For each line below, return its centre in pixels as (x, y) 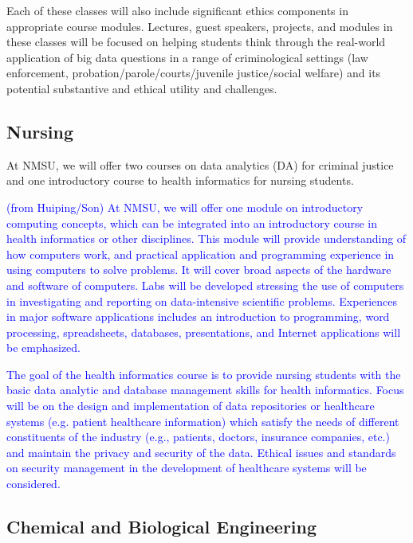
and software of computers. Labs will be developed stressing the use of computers (205, 285)
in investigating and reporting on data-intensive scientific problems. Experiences (202, 301)
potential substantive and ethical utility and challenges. (142, 88)
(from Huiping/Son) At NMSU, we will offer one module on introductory (185, 207)
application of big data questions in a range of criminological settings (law (187, 57)
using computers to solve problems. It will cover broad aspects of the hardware (199, 270)
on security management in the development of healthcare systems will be (187, 468)
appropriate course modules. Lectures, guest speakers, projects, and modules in (200, 26)
